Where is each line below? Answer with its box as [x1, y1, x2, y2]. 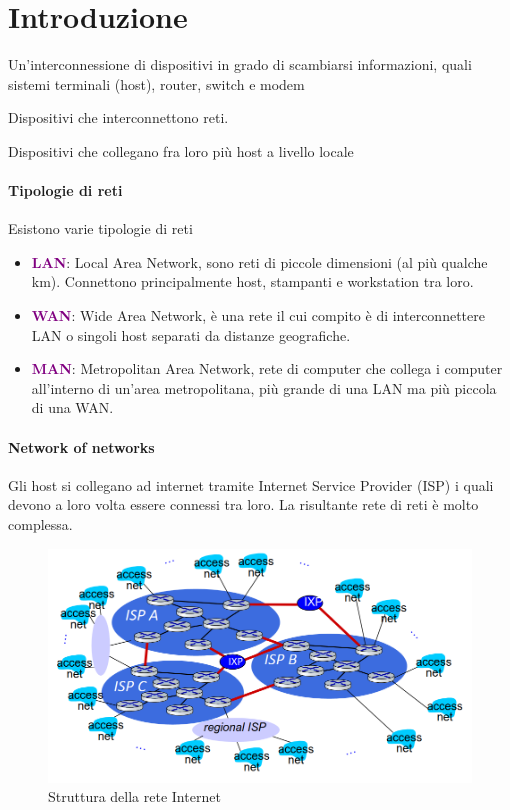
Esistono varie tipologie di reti [8, 218, 193, 239]
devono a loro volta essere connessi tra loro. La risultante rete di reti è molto [8, 494, 479, 515]
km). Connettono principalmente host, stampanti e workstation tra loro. [31, 271, 474, 292]
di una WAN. [31, 397, 114, 418]
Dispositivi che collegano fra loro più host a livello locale [8, 140, 354, 161]
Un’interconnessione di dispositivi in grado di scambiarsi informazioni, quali [8, 54, 472, 75]
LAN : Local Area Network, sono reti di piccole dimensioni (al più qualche [31, 251, 488, 272]
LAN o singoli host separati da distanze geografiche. [31, 324, 351, 345]
